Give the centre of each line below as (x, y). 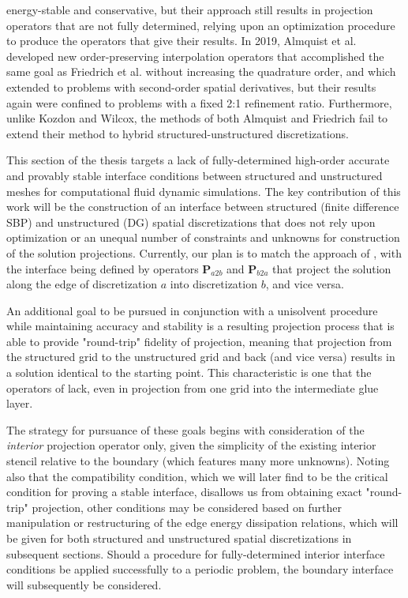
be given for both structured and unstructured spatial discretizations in (179, 538)
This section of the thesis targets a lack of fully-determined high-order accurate (198, 160)
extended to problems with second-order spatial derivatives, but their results (191, 87)
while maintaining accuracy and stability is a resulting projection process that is (200, 326)
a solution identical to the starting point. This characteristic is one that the (189, 372)
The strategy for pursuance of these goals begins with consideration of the (185, 429)
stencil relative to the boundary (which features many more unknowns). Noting (198, 461)
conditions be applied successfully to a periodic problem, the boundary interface (200, 569)
